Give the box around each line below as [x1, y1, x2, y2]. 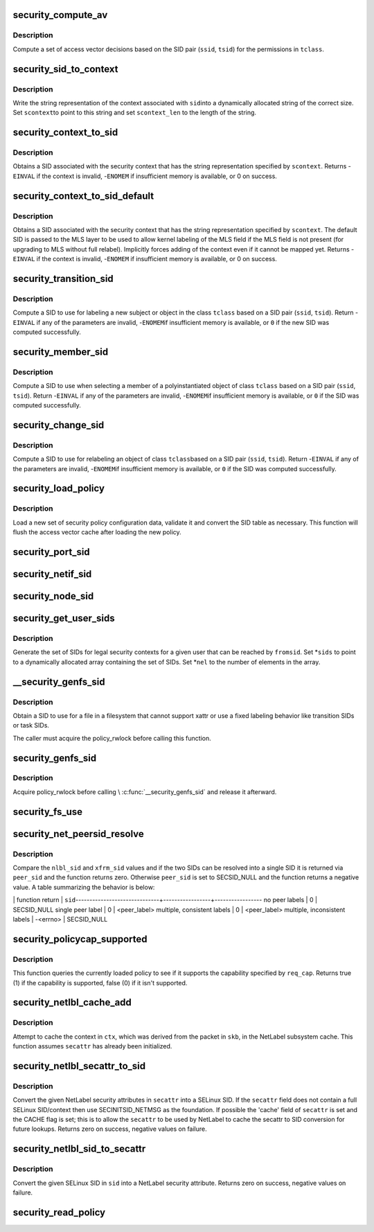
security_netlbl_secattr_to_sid [12, 1060, 145, 1072]
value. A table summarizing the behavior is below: [12, 883, 155, 891]
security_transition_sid [12, 273, 114, 284]
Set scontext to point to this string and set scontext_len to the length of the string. [12, 108, 256, 117]
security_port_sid [12, 546, 90, 558]
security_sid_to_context [12, 63, 118, 75]
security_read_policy [12, 1206, 106, 1218]
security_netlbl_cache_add [12, 996, 132, 1008]
